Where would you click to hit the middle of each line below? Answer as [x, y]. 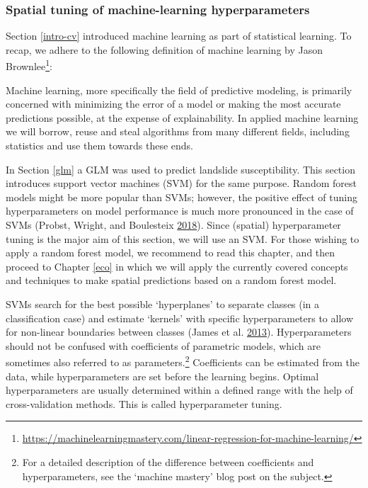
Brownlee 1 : [29, 65]
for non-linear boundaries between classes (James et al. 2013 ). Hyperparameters [179, 332]
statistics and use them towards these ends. [99, 146]
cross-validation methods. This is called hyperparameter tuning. [144, 403]
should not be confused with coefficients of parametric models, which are [163, 345]
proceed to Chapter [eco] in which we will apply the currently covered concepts [177, 266]
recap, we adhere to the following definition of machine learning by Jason [165, 49]
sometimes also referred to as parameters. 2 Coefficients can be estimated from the [183, 361]
